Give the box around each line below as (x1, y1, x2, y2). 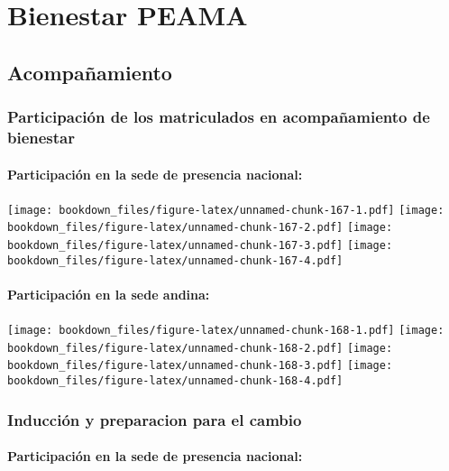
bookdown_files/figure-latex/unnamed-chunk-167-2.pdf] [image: (7, 221, 393, 235)
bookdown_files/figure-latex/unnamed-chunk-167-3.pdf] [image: (7, 239, 393, 253)
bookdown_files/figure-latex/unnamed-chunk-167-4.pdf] (7, 254, 344, 267)
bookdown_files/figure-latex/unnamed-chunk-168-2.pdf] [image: (7, 341, 393, 355)
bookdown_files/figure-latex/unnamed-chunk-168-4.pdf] (7, 374, 344, 388)
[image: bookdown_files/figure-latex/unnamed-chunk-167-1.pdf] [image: (7, 203, 444, 217)
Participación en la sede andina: (7, 284, 210, 303)
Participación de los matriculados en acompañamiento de (7, 106, 430, 128)
